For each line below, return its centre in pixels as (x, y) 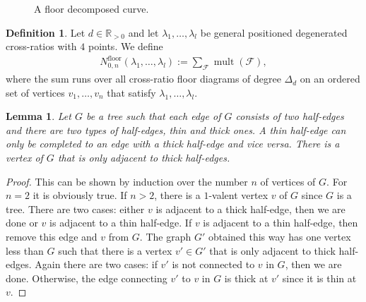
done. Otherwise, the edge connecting (87, 278)
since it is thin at (319, 278)
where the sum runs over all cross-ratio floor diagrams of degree (143, 79)
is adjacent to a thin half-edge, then (281, 223)
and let (143, 32)
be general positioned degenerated (274, 32)
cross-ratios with (41, 46)
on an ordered (330, 79)
